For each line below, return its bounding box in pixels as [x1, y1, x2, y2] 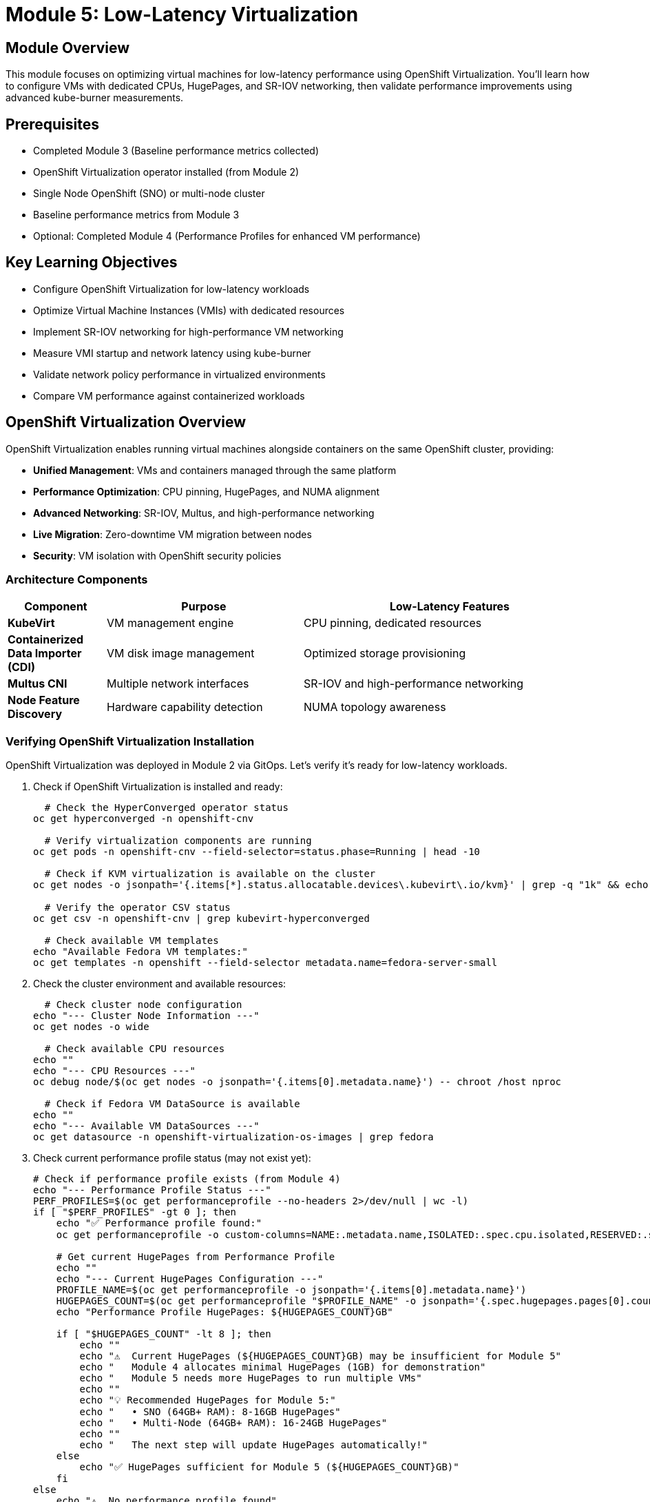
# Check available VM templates [44, 935, 219, 947]
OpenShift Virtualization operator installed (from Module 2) [33, 166, 300, 178]
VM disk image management [106, 646, 255, 661]
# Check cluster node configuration [44, 999, 242, 1011]
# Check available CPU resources [44, 1043, 225, 1055]
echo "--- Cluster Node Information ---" [33, 1010, 260, 1022]
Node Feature [8, 693, 80, 708]
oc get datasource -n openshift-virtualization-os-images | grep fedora [33, 1131, 434, 1143]
